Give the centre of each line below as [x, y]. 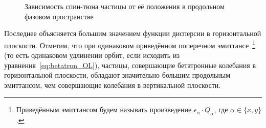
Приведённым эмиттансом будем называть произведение [104, 109]
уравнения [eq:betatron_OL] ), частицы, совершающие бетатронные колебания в [130, 65]
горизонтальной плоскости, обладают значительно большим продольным [117, 75]
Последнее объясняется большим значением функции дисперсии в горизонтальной [133, 33]
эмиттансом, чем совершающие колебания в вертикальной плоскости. [113, 85]
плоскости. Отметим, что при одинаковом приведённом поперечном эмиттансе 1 [130, 44]
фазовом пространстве [59, 16]
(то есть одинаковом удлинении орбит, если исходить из [92, 55]
